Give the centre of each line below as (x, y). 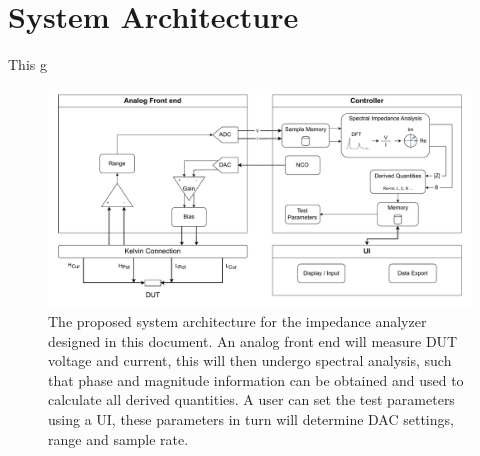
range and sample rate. (118, 438)
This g (27, 64)
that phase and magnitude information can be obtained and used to (256, 379)
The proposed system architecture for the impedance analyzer (237, 320)
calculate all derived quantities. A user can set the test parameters (251, 399)
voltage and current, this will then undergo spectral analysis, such (250, 360)
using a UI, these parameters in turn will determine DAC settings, (251, 418)
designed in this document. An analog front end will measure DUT (253, 340)
